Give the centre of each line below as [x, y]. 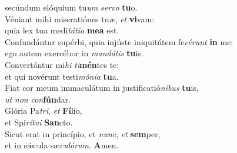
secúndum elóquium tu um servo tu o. [71, 7]
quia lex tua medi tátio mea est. [62, 30]
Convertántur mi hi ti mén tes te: [62, 64]
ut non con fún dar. [38, 99]
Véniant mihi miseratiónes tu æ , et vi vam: [80, 18]
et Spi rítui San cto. [39, 122]
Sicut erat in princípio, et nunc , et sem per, [83, 133]
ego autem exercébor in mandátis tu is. [74, 53]
